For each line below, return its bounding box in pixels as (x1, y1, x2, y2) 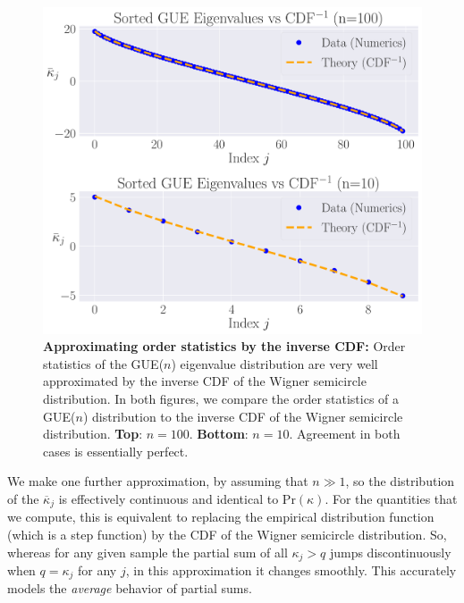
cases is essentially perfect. (43, 441, 189, 460)
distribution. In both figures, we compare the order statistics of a (43, 389, 400, 407)
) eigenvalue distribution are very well (171, 354, 378, 373)
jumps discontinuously (329, 542, 451, 561)
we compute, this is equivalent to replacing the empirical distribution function (7, 507, 434, 526)
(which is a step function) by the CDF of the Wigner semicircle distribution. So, (7, 524, 447, 543)
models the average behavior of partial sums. (7, 579, 252, 598)
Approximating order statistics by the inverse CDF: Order (43, 337, 406, 356)
